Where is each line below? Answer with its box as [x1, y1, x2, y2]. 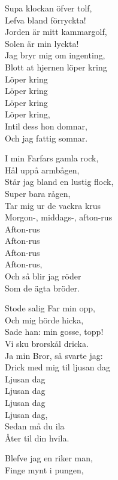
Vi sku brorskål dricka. [5, 337, 89, 350]
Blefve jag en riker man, [5, 452, 93, 464]
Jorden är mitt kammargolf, [5, 25, 107, 38]
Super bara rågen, [5, 187, 71, 199]
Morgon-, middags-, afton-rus [5, 211, 113, 223]
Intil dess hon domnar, [5, 119, 87, 132]
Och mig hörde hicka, [5, 313, 84, 326]
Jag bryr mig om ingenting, [5, 49, 105, 61]
